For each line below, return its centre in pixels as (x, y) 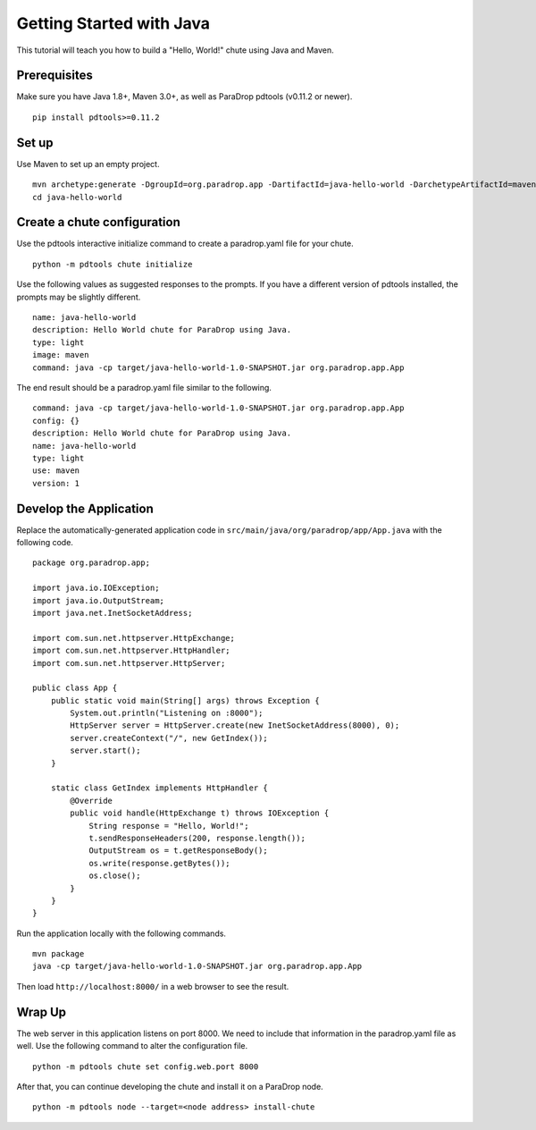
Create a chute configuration (98, 222)
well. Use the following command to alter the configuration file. (132, 1046)
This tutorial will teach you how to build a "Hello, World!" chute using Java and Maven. (175, 50)
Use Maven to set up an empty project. (88, 164)
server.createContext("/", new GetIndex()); (169, 738)
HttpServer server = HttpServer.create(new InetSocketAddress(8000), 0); (235, 725)
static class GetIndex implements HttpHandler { (159, 788)
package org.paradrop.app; (92, 563)
